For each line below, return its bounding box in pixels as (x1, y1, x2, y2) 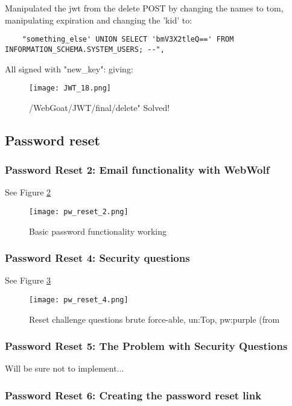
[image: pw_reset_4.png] (29, 296, 129, 304)
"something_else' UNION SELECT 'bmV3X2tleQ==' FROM (22, 35, 234, 44)
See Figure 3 (5, 274, 51, 287)
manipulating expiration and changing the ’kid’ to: (5, 13, 192, 26)
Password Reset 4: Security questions (5, 250, 190, 265)
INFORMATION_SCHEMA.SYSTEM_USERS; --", (5, 45, 165, 54)
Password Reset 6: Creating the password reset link (5, 387, 262, 402)
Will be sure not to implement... (5, 362, 124, 375)
